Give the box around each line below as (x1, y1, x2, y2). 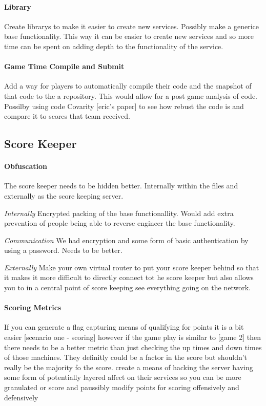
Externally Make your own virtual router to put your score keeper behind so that (4, 262, 259, 272)
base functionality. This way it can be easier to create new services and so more (4, 31, 254, 41)
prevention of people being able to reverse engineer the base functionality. (4, 218, 235, 228)
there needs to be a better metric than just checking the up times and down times (4, 341, 262, 352)
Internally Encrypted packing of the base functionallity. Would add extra (4, 207, 234, 218)
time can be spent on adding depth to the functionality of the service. (4, 40, 223, 51)
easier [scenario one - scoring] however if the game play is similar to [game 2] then (4, 332, 261, 343)
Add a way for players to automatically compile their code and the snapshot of (4, 80, 252, 91)
